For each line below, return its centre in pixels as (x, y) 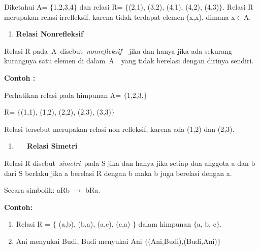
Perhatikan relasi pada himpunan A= (63, 95)
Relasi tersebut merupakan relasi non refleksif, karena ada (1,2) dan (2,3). (119, 129)
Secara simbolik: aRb (37, 190)
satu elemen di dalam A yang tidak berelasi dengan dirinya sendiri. (146, 61)
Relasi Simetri (52, 146)
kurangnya (20, 61)
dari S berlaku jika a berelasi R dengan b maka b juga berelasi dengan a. (118, 173)
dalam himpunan (165, 224)
